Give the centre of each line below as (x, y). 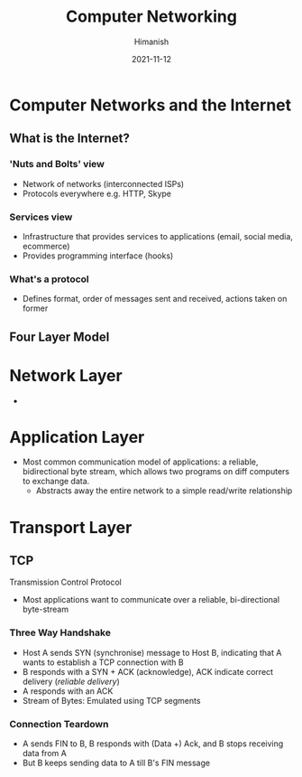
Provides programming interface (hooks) (98, 256)
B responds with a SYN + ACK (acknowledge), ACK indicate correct (147, 671)
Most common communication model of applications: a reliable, (140, 462)
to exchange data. (56, 482)
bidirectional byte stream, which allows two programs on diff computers (156, 472)
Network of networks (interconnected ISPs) (103, 183)
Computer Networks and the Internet (150, 105)
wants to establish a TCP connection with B (103, 662)
